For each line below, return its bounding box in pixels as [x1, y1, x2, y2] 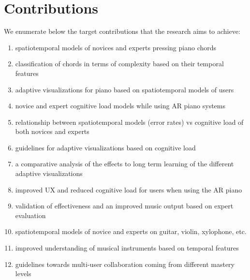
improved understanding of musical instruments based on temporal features [15, 243, 239, 253]
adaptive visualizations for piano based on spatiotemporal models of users [15, 84, 234, 94]
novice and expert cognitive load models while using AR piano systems [15, 101, 226, 111]
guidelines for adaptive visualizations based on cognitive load [15, 142, 196, 152]
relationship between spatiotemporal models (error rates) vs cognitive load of [15, 117, 244, 127]
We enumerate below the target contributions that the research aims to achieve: [4, 26, 240, 36]
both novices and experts [15, 126, 89, 136]
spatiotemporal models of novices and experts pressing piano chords [15, 42, 217, 52]
